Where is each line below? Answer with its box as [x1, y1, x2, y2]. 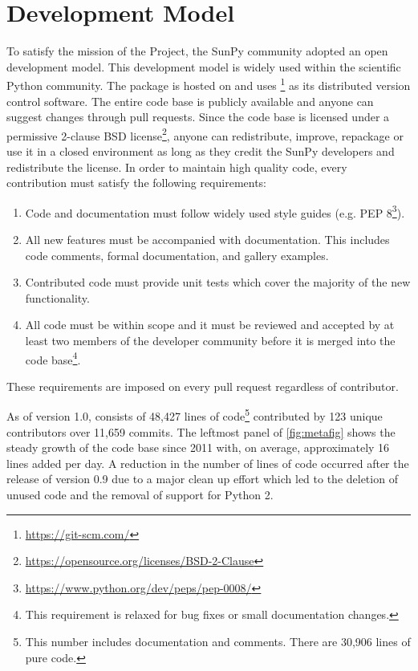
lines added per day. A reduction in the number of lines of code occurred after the [6, 454, 409, 471]
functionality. [25, 289, 90, 306]
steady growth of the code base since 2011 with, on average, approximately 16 [6, 439, 390, 456]
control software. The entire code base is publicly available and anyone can [6, 92, 374, 109]
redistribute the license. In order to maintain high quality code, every [6, 158, 347, 175]
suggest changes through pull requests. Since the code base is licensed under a [6, 108, 390, 125]
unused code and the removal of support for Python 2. [6, 486, 274, 503]
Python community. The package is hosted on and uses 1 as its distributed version [6, 75, 411, 93]
